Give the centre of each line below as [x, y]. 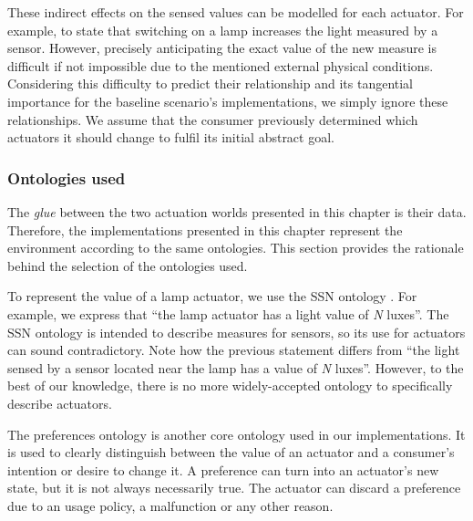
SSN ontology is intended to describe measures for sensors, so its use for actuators [236, 332]
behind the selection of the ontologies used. [128, 265]
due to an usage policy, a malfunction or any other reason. [170, 505]
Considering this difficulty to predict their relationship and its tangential [211, 83]
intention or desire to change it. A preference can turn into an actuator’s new [223, 469]
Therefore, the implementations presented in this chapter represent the [205, 229]
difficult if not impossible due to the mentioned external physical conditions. [221, 65]
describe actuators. [60, 403]
